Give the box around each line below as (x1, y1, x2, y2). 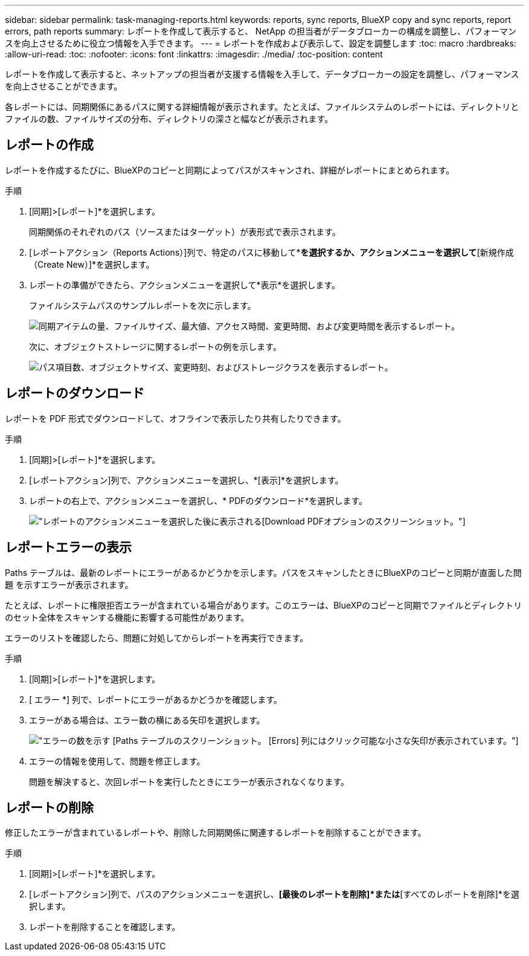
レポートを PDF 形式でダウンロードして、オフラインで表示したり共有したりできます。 (5, 413, 346, 424)
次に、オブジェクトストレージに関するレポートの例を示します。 (29, 341, 281, 352)
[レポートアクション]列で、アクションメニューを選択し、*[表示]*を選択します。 (29, 474, 344, 485)
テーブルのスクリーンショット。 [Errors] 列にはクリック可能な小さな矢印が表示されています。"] (140, 735, 519, 746)
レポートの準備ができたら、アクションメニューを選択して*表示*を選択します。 (29, 279, 341, 290)
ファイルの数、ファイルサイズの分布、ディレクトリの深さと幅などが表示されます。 (5, 114, 333, 124)
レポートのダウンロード (5, 386, 144, 401)
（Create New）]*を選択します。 (29, 259, 155, 270)
